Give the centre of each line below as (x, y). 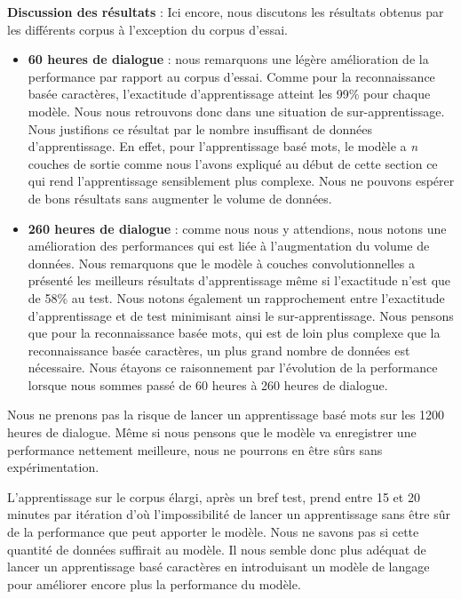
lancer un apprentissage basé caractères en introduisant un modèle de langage (219, 567)
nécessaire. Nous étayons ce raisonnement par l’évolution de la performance (233, 367)
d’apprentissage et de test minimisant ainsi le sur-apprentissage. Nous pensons (241, 315)
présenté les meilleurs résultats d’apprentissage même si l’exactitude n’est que (239, 280)
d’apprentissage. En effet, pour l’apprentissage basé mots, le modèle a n (223, 146)
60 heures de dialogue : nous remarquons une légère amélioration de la (228, 59)
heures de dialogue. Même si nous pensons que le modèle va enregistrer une (212, 432)
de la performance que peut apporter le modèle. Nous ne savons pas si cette (213, 532)
